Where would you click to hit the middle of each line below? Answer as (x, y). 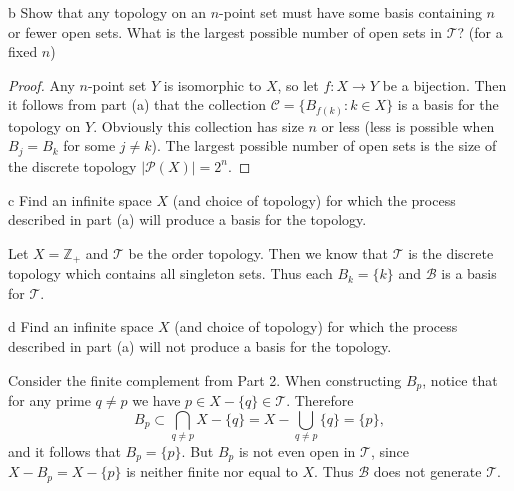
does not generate (427, 471)
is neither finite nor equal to (212, 471)
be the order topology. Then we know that (258, 252)
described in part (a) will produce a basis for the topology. (187, 219)
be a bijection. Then (444, 84)
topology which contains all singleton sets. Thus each (170, 273)
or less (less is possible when (408, 125)
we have (156, 400)
